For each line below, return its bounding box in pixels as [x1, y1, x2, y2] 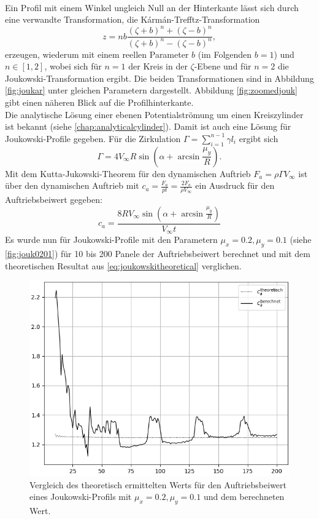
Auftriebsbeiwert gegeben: [5, 193, 102, 206]
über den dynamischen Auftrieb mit [5, 179, 139, 192]
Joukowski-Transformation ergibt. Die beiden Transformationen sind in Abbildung [5, 71, 314, 84]
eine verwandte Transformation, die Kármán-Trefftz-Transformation [5, 13, 260, 26]
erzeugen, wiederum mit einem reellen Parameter [5, 47, 189, 60]
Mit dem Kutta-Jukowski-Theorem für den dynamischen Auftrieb [5, 167, 251, 180]
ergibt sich [239, 132, 279, 145]
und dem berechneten [203, 490, 285, 503]
